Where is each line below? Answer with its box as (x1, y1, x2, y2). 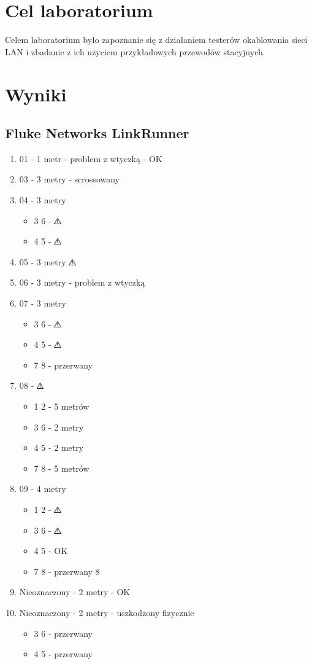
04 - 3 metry (19, 193, 66, 206)
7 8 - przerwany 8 (34, 564, 100, 577)
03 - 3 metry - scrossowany (19, 173, 120, 186)
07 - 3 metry (19, 297, 66, 310)
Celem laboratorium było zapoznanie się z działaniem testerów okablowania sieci (5, 33, 308, 46)
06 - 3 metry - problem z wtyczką (19, 276, 145, 289)
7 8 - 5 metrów (34, 461, 89, 474)
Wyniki (5, 81, 67, 106)
